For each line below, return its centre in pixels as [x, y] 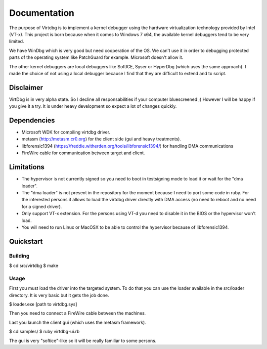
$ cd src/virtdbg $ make [34, 266]
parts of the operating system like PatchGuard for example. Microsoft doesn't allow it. [96, 57]
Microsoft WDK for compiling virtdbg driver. [66, 132]
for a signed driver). [42, 206]
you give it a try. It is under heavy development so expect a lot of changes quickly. [93, 106]
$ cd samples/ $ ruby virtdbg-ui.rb [44, 332]
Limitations [27, 167]
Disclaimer [26, 87]
